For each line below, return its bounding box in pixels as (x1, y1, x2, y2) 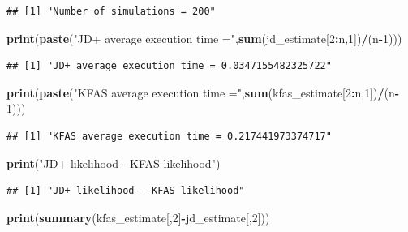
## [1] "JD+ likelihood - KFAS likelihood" (6, 185, 245, 197)
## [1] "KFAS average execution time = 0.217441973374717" (6, 130, 332, 142)
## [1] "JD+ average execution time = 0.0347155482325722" (6, 60, 332, 72)
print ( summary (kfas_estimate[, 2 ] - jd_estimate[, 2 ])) (6, 208, 270, 226)
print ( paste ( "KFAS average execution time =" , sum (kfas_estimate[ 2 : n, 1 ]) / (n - (6, 84, 400, 101)
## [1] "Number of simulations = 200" (6, 6, 216, 17)
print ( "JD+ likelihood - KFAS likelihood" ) (6, 154, 221, 171)
